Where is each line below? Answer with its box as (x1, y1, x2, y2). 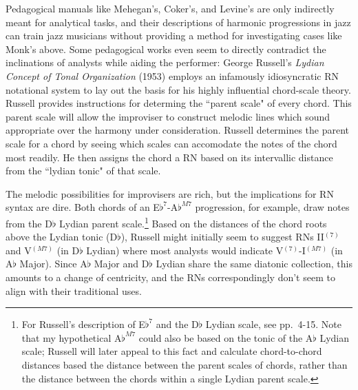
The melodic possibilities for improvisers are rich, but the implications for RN (6, 186, 334, 201)
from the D (6, 216, 52, 230)
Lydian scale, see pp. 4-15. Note (205, 317, 341, 331)
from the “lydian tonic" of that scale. (6, 163, 161, 178)
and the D (156, 317, 199, 331)
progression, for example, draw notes (195, 200, 350, 214)
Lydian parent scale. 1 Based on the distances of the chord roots (59, 214, 327, 230)
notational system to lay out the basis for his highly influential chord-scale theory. (6, 82, 351, 96)
